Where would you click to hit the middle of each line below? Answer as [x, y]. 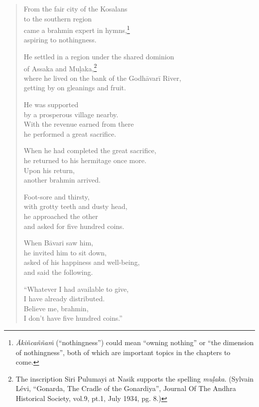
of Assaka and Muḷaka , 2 [60, 67]
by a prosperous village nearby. [71, 114]
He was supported [51, 104]
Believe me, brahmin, [56, 308]
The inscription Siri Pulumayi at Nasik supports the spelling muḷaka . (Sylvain [135, 378]
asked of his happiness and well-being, [82, 262]
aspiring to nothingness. [60, 40]
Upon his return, [49, 170]
